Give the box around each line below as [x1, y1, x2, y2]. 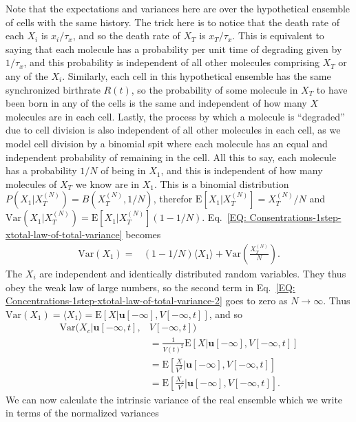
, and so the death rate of [72, 28, 180, 43]
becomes [125, 227, 161, 242]
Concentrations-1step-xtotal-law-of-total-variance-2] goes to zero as [6, 293, 288, 308]
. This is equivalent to [232, 28, 324, 43]
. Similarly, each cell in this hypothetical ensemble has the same [62, 68, 331, 83]
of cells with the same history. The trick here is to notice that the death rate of [6, 14, 339, 29]
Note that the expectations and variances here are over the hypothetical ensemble [6, 1, 350, 15]
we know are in [75, 176, 139, 191]
